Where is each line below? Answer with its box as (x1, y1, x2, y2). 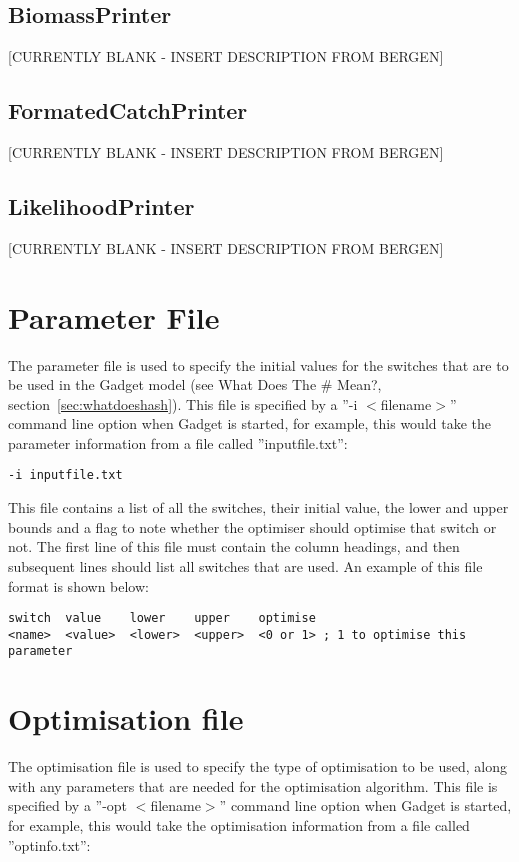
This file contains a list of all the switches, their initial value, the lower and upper (8, 497, 509, 518)
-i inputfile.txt (8, 468, 123, 483)
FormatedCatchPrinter (8, 95, 248, 126)
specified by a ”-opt (8, 795, 128, 816)
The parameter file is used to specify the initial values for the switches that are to (8, 354, 509, 375)
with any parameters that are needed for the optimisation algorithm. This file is (8, 775, 498, 796)
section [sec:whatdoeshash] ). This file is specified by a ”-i (8, 393, 358, 414)
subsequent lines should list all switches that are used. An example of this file (8, 555, 483, 576)
